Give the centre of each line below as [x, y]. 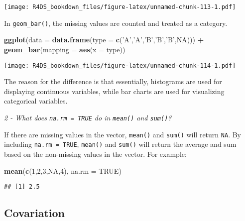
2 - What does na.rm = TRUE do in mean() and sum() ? [88, 117]
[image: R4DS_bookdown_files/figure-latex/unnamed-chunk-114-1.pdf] [120, 65]
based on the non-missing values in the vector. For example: [95, 154]
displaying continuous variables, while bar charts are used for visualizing [114, 91]
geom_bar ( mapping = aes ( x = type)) [65, 49]
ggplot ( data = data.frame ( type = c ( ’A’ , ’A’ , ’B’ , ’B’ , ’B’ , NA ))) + [104, 40]
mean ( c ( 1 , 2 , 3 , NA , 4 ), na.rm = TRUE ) [63, 170]
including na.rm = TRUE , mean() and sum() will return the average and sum [120, 144]
